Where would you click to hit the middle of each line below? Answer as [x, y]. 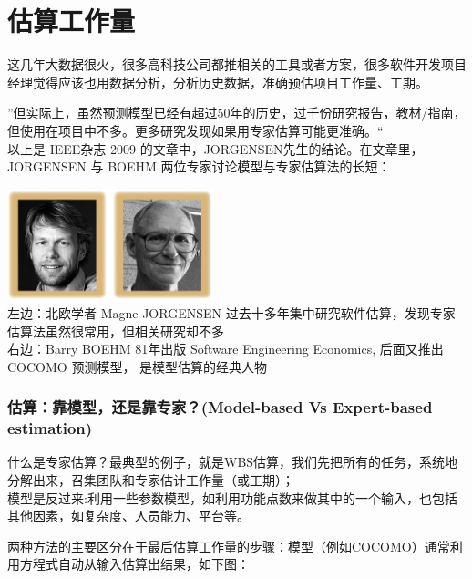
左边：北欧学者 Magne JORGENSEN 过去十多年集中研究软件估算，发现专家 [231, 312]
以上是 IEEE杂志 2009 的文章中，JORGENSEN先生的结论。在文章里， [215, 148]
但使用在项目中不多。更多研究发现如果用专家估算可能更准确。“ [195, 130]
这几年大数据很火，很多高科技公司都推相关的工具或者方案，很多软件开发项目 [237, 64]
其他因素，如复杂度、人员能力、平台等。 [128, 516]
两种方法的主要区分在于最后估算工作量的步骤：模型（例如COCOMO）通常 [229, 546]
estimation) [50, 428]
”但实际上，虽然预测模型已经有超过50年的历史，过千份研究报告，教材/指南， [237, 113]
